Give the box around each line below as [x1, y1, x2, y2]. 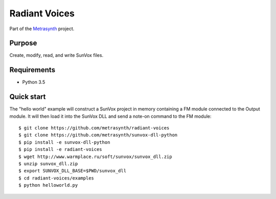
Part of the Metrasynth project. [9, 26, 75, 32]
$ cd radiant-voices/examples [18, 175, 95, 181]
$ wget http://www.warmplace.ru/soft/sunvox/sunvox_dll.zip [18, 153, 172, 160]
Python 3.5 [22, 79, 45, 85]
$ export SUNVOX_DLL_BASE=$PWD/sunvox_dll [18, 168, 127, 174]
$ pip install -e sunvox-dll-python [18, 139, 110, 145]
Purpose [9, 39, 37, 48]
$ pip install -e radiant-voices [18, 146, 102, 152]
